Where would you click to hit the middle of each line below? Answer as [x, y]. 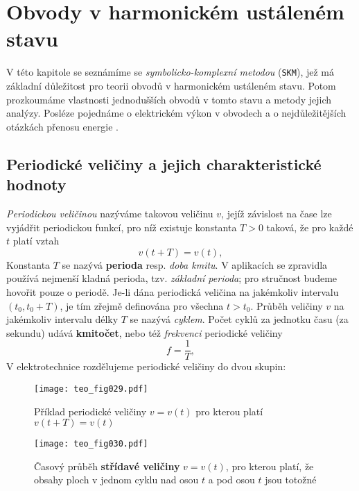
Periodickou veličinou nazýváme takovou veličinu [110, 213]
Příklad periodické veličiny [90, 411]
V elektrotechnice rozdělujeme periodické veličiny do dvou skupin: [146, 366]
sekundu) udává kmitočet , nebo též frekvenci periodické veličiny [145, 332]
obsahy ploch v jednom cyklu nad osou [116, 480]
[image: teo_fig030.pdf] [91, 444]
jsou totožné [291, 480]
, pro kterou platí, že [270, 466]
